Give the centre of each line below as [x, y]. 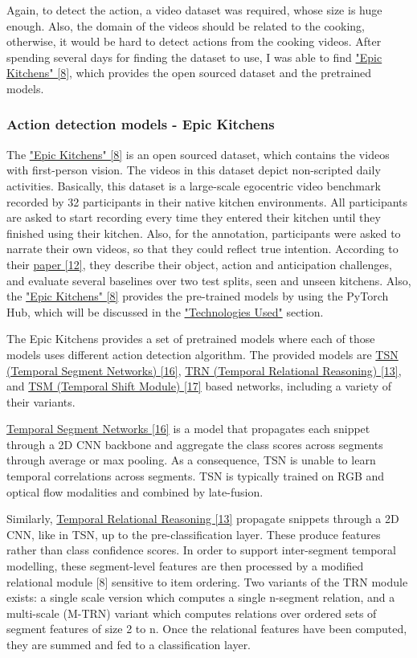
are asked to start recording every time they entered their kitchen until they [194, 217]
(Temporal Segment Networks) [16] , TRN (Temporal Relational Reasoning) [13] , [204, 370]
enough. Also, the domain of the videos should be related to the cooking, [186, 25]
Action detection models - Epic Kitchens [141, 124]
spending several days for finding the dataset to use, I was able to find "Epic [194, 57]
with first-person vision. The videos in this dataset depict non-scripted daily [194, 170]
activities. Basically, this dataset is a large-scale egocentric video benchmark [194, 185]
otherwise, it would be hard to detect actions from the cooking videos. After [194, 41]
